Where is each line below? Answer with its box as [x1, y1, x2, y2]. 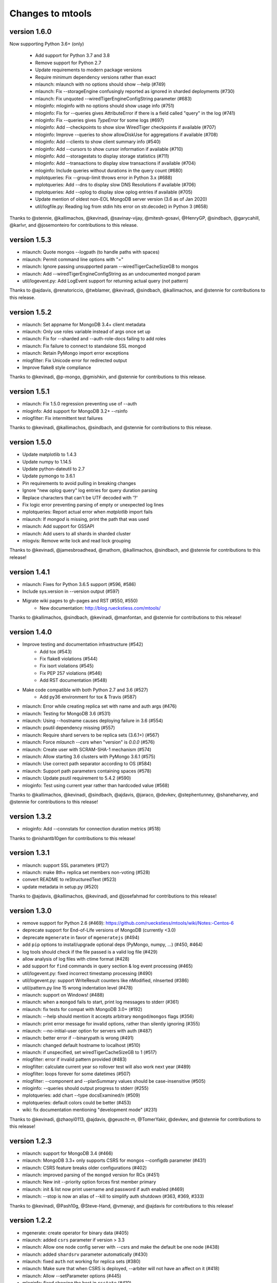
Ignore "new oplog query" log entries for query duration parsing [22, 488, 157, 494]
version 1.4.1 [9, 568, 50, 576]
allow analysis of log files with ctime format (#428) [22, 956, 130, 962]
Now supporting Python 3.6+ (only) [9, 41, 84, 47]
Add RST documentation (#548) [39, 677, 107, 684]
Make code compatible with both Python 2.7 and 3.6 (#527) [22, 687, 148, 693]
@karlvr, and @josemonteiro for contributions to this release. [9, 222, 138, 228]
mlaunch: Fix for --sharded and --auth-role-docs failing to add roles [22, 336, 166, 342]
